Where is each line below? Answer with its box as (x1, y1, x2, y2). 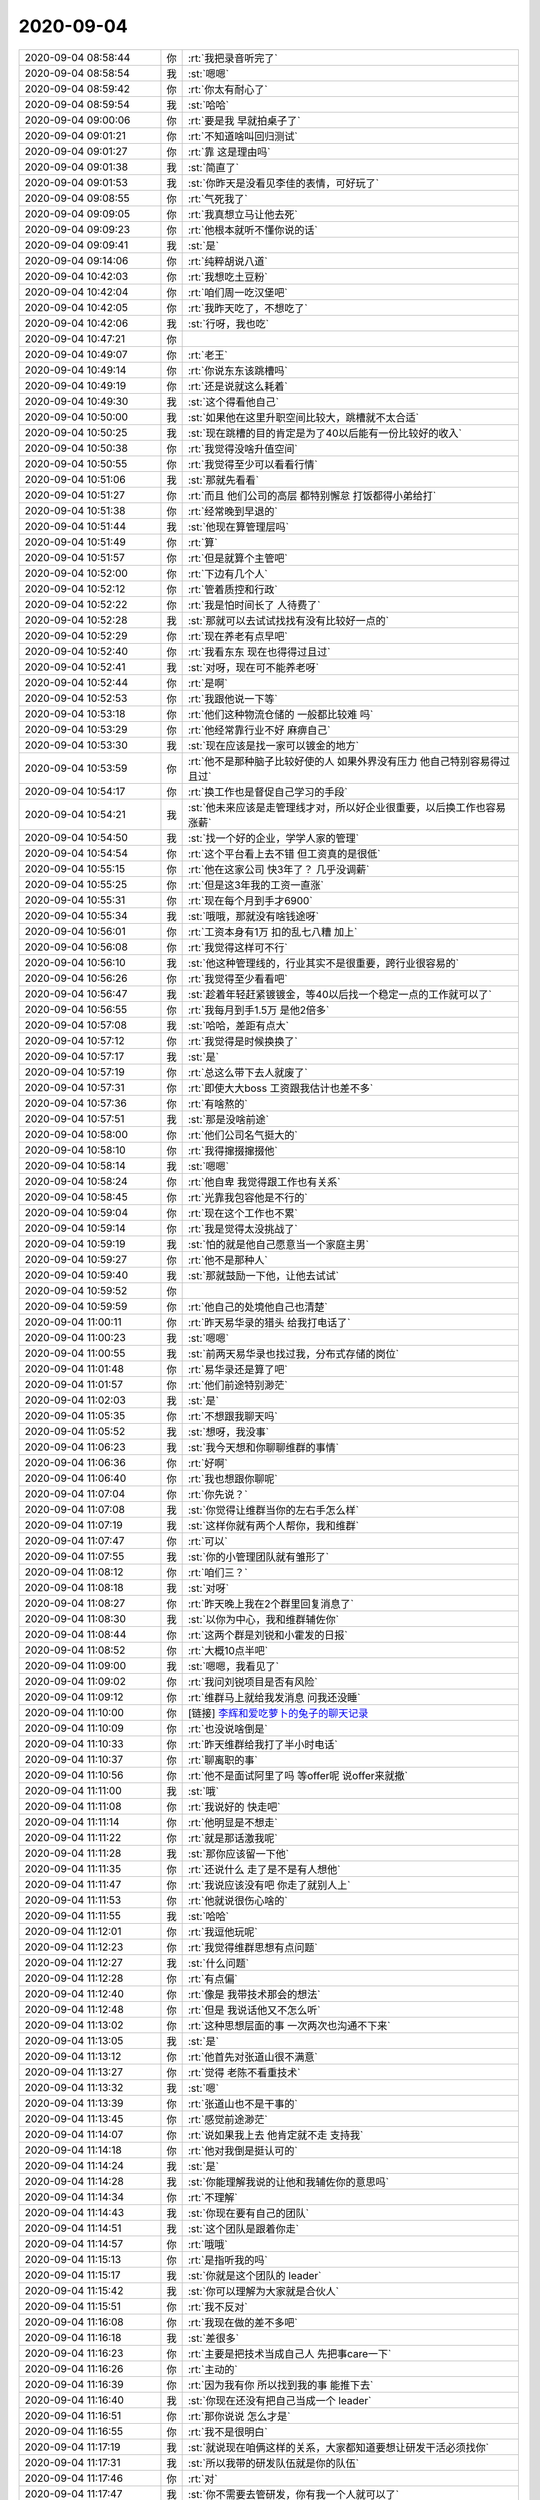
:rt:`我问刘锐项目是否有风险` (188, 1675, 319, 1689)
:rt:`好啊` (188, 1456, 229, 1470)
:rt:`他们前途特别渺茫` (188, 1378, 289, 1392)
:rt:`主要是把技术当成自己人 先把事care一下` (188, 2346, 392, 2360)
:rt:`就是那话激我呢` (188, 1831, 279, 1845)
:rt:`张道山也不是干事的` (188, 2096, 299, 2110)
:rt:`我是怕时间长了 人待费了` (188, 598, 321, 612)
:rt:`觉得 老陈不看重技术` (188, 2065, 301, 2079)
